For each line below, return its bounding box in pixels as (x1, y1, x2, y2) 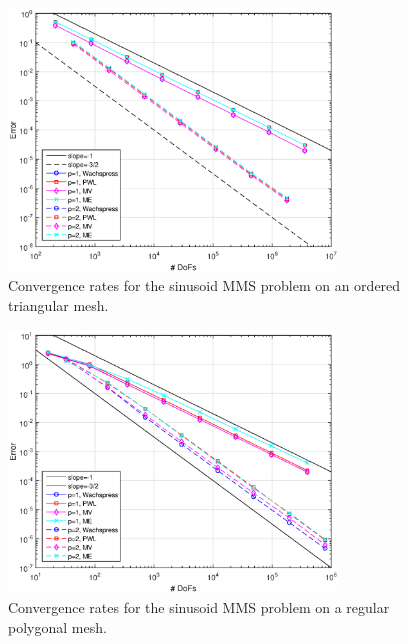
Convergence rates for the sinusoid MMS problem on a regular (8, 596, 390, 617)
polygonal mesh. (8, 616, 107, 637)
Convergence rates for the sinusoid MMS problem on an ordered (8, 275, 401, 296)
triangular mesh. (8, 294, 109, 315)
